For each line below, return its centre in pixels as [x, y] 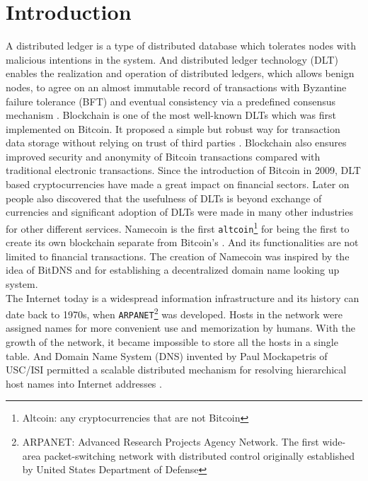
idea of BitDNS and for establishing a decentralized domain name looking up [173, 270]
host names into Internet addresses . [84, 383]
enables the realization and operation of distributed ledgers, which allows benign [180, 73]
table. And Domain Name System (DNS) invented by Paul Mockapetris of [167, 355]
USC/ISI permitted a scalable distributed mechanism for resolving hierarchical [176, 370]
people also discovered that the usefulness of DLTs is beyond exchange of [164, 198]
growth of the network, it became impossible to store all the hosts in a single [172, 342]
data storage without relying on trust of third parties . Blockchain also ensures [176, 143]
